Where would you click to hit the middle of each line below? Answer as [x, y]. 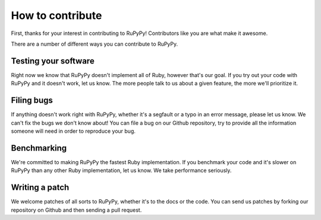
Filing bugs [32, 101]
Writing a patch [40, 188]
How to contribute [56, 15]
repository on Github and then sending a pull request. [76, 210]
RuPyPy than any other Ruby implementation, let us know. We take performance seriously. [121, 170]
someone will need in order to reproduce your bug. [73, 131]
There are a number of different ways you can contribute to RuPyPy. [95, 44]
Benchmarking [39, 148]
